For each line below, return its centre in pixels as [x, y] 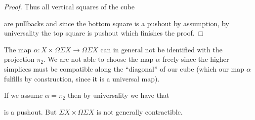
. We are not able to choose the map [98, 59]
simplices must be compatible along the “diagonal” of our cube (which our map [124, 68]
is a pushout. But [30, 111]
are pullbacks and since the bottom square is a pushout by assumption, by [117, 23]
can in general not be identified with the [161, 49]
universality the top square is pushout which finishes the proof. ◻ [104, 33]
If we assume [23, 95]
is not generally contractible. [140, 111]
